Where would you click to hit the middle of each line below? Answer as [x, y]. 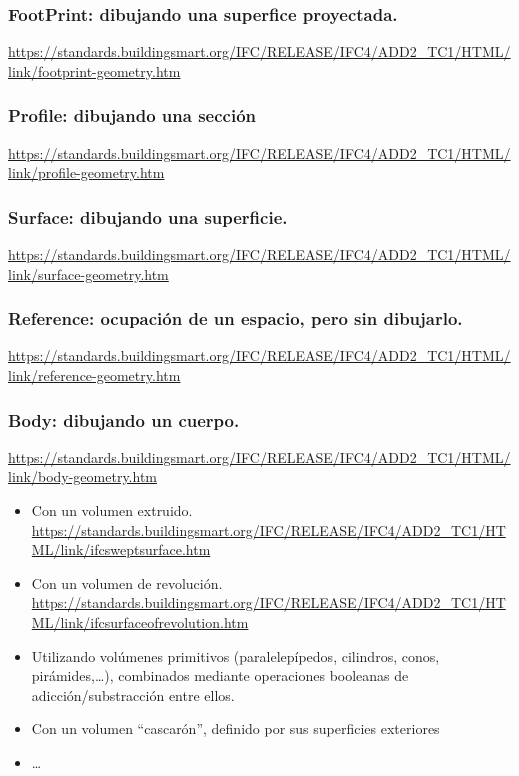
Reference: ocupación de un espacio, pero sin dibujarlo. [235, 318]
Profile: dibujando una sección [132, 115]
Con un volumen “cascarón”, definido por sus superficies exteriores [235, 728]
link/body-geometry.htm [83, 476]
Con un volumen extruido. [112, 510]
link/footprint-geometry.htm [94, 70]
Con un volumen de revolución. [127, 582]
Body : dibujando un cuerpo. [124, 419]
